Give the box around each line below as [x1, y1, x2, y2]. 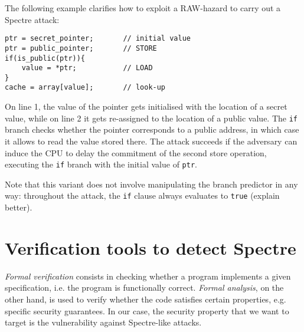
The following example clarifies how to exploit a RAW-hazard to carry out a [5, 2, 281, 14]
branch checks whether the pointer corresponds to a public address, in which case [5, 123, 299, 136]
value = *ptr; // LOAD [21, 64, 153, 73]
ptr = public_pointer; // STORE [5, 44, 157, 52]
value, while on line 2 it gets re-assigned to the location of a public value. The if [5, 111, 298, 124]
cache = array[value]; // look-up [5, 83, 166, 92]
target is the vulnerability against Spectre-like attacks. [5, 316, 202, 328]
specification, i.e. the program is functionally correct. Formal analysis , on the [5, 281, 284, 294]
